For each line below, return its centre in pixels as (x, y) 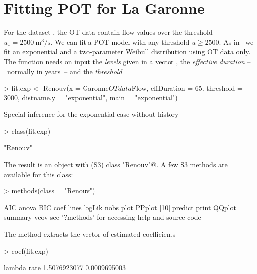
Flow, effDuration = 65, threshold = (187, 88)
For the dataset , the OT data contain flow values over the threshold (108, 32)
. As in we (236, 42)
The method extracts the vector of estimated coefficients (90, 234)
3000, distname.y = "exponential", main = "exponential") (91, 97)
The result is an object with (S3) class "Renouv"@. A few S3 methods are (116, 164)
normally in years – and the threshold (65, 71)
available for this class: (39, 174)
